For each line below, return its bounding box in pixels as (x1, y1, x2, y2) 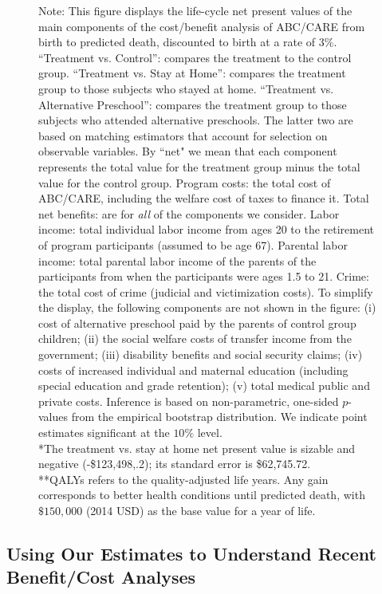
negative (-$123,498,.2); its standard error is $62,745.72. (38, 455, 311, 472)
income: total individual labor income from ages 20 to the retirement (38, 221, 375, 238)
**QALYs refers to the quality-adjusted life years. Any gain (38, 470, 329, 487)
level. (197, 424, 223, 441)
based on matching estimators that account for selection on (38, 127, 328, 144)
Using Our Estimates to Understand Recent (6, 541, 376, 565)
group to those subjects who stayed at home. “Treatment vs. (38, 80, 334, 96)
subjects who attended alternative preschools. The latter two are (38, 112, 353, 128)
